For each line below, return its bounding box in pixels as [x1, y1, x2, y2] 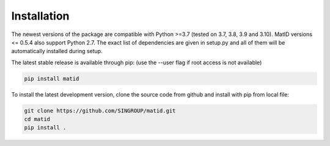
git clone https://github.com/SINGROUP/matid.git [24, 107, 176, 114]
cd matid [24, 116, 51, 123]
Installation [11, 9, 70, 23]
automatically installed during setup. [11, 48, 103, 55]
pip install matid [24, 75, 79, 82]
